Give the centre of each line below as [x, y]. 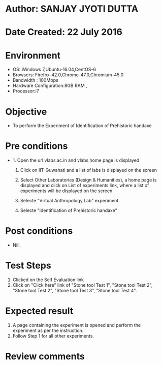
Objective [26, 112]
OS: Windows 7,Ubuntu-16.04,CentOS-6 [54, 70]
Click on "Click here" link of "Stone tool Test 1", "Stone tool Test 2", [83, 285]
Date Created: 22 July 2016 [64, 32]
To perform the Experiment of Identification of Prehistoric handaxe [82, 126]
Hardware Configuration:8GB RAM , [50, 86]
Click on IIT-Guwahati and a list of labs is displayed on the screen [89, 170]
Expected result [39, 311]
